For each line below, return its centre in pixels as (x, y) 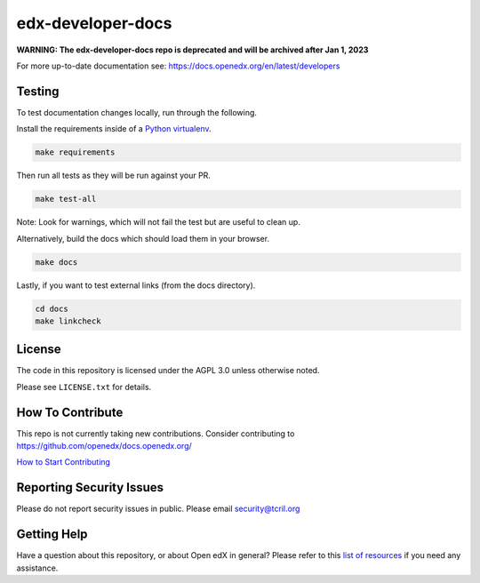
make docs (56, 262)
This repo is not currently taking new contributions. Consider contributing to (156, 433)
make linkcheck (68, 321)
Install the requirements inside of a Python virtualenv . (114, 129)
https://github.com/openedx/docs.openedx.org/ (104, 446)
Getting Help (52, 535)
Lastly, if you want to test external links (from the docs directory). (136, 285)
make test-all (66, 199)
